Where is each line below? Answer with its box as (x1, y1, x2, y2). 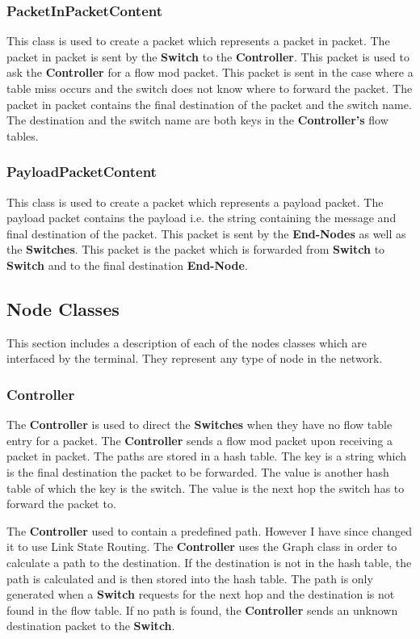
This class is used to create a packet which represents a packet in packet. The (6, 32, 390, 49)
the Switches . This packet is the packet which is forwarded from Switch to (6, 241, 385, 258)
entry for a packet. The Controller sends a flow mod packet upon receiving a (6, 431, 393, 448)
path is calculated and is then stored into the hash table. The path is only (6, 570, 373, 586)
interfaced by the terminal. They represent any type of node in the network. (6, 350, 383, 367)
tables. (6, 127, 39, 144)
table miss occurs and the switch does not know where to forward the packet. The (6, 80, 413, 96)
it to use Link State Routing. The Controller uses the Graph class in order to (6, 538, 397, 555)
